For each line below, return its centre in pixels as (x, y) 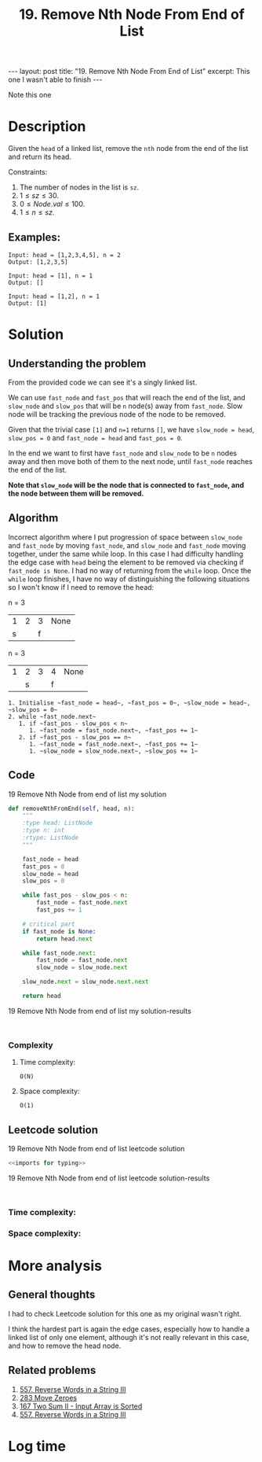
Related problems (52, 1370)
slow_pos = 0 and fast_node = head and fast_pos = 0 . (95, 437)
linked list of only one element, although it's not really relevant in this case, (129, 1337)
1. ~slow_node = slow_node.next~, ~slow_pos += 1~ (113, 751)
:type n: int (44, 830)
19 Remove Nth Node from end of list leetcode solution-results (109, 1178)
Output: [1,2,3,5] (38, 262)
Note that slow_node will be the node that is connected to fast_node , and (126, 484)
